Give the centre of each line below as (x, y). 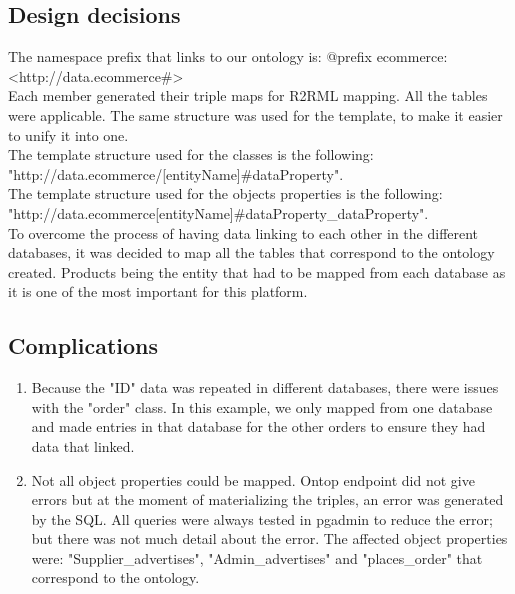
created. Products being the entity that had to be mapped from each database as (257, 271)
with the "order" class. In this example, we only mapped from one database (262, 406)
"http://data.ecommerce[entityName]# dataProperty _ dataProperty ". (218, 212)
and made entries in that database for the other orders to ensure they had (258, 426)
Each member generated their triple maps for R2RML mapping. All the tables (248, 95)
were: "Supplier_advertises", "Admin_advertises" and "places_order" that (257, 557)
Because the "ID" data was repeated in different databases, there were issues (265, 387)
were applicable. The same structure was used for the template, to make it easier (255, 114)
